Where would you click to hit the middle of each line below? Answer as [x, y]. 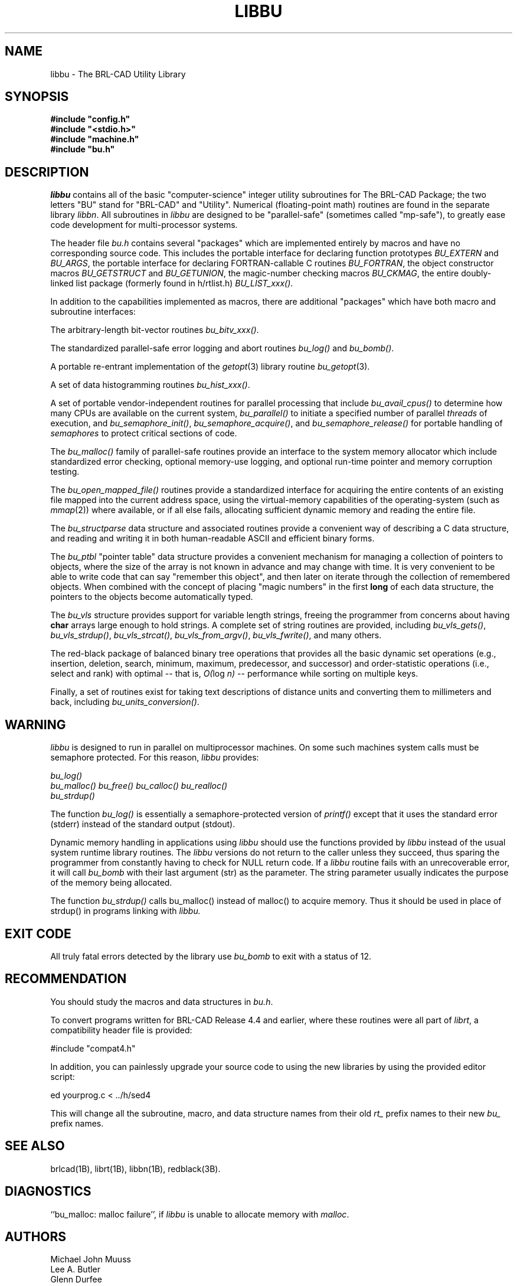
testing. [65, 472]
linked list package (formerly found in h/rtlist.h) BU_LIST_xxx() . [172, 283]
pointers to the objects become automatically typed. [152, 597]
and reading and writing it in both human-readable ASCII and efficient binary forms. [212, 538]
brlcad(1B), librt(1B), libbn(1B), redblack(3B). [135, 1169]
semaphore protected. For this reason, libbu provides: [155, 758]
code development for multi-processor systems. [144, 225]
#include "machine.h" [95, 139]
